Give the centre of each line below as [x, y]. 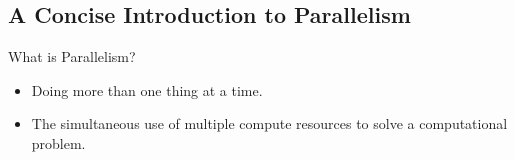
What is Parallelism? [72, 56]
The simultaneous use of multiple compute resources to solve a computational [269, 123]
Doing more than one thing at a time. [147, 89]
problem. [58, 142]
